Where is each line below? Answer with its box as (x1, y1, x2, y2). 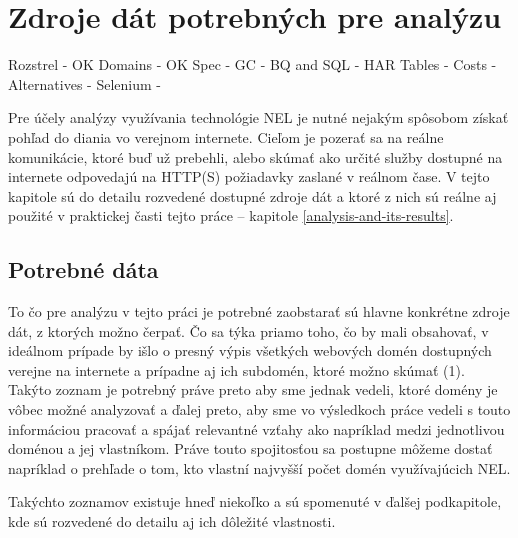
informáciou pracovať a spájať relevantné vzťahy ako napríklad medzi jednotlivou (8, 418, 505, 439)
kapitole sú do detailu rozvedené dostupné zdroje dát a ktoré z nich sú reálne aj (8, 185, 497, 206)
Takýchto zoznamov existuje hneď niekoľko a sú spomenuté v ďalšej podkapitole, (8, 491, 502, 512)
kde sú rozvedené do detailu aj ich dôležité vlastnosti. (8, 511, 336, 532)
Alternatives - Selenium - (8, 73, 161, 94)
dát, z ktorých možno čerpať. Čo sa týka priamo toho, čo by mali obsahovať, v (8, 320, 489, 341)
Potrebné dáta (8, 254, 159, 285)
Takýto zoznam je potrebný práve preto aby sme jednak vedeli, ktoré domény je (8, 379, 498, 400)
